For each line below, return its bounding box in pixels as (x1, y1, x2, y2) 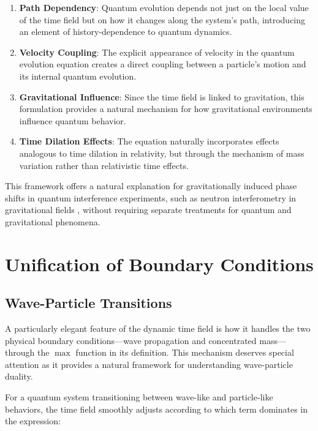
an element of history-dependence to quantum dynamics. (19, 25, 232, 38)
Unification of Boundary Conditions (5, 251, 314, 276)
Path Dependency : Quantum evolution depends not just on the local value (19, 1, 309, 13)
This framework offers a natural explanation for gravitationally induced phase (5, 179, 297, 192)
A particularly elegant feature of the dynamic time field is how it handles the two (5, 322, 311, 335)
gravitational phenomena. (5, 215, 100, 228)
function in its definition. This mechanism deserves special (75, 346, 294, 359)
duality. (5, 370, 33, 383)
